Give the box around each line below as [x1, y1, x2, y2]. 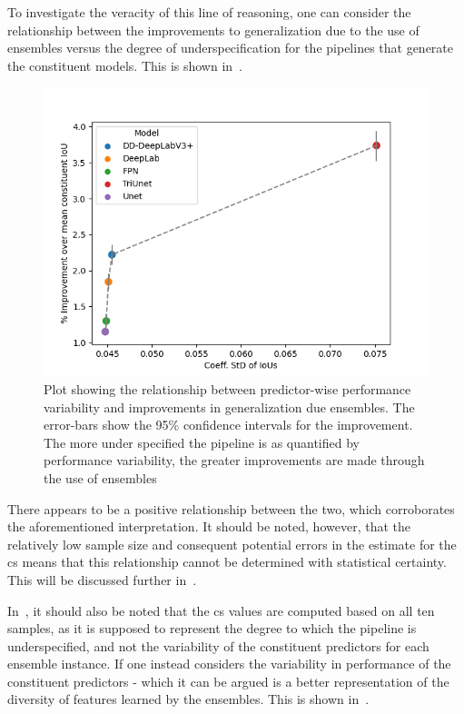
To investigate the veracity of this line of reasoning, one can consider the [7, 3, 411, 21]
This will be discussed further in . [7, 570, 197, 589]
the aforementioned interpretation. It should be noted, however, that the [7, 517, 410, 536]
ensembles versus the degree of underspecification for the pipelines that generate [7, 38, 454, 57]
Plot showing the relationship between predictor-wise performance [44, 379, 411, 398]
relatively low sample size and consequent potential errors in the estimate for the [7, 534, 457, 553]
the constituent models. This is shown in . [7, 55, 242, 74]
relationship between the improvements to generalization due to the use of [7, 20, 420, 39]
